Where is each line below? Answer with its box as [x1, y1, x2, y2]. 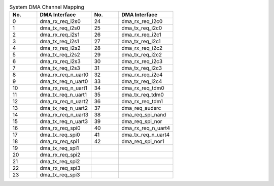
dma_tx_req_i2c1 [121, 38, 161, 45]
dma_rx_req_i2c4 [121, 71, 163, 78]
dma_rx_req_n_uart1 [40, 84, 88, 91]
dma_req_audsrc [121, 105, 161, 112]
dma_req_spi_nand [121, 111, 166, 118]
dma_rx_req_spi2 [40, 151, 81, 159]
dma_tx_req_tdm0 [121, 91, 164, 99]
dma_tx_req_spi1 [40, 145, 79, 152]
